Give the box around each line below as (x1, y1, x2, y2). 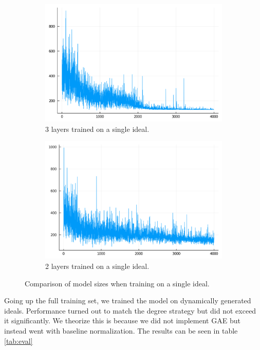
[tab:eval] (4, 335, 33, 346)
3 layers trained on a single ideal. (45, 123, 150, 134)
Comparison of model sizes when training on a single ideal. (25, 278, 210, 288)
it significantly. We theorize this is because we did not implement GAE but (4, 315, 240, 326)
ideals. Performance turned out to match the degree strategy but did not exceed (4, 305, 256, 316)
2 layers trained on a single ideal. (45, 261, 150, 271)
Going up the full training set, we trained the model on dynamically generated (4, 295, 251, 306)
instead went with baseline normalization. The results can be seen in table (4, 325, 238, 336)
